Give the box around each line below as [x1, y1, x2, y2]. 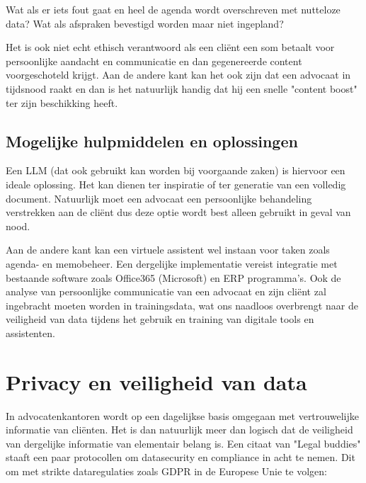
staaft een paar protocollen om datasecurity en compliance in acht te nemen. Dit [6, 450, 355, 465]
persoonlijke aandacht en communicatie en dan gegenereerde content [6, 53, 302, 68]
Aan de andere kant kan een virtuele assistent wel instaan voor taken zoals [6, 242, 330, 257]
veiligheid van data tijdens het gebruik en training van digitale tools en [6, 312, 314, 326]
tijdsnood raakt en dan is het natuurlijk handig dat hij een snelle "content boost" [6, 81, 358, 96]
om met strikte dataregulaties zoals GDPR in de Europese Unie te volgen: [6, 463, 327, 478]
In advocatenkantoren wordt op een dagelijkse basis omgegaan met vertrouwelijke [6, 408, 359, 423]
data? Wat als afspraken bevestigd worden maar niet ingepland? [6, 16, 284, 30]
